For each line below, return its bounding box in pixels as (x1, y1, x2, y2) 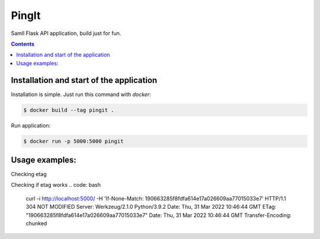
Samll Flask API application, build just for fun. (11, 30, 121, 37)
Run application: (11, 122, 50, 129)
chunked (25, 220, 47, 227)
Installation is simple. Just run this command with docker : (11, 91, 151, 98)
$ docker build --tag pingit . (23, 107, 115, 113)
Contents (11, 40, 35, 47)
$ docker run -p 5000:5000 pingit (23, 138, 124, 145)
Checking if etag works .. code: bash (11, 181, 101, 189)
